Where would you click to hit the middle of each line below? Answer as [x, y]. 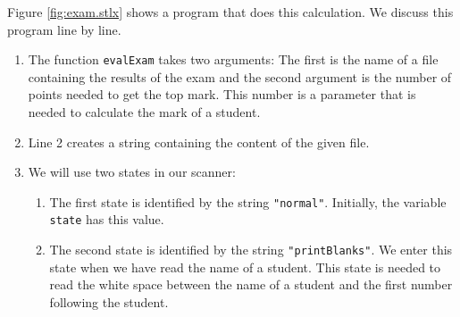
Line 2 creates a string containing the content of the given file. [199, 142]
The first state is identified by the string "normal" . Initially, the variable [248, 201]
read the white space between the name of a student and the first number [251, 284]
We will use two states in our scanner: [132, 172]
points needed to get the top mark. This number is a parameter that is [222, 94]
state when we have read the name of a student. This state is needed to [245, 267]
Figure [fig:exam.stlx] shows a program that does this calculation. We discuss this [230, 12]
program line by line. [64, 29]
